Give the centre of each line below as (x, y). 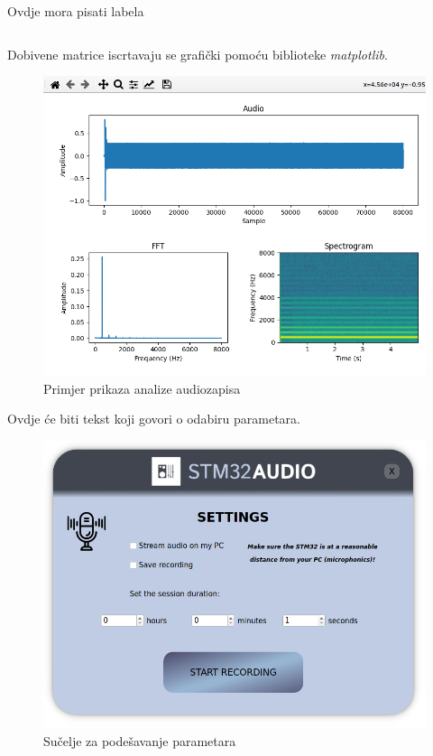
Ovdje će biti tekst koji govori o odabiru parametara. (154, 419)
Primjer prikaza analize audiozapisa (142, 388)
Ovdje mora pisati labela (76, 11)
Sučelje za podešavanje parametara (140, 741)
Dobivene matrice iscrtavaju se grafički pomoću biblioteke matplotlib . (198, 54)
